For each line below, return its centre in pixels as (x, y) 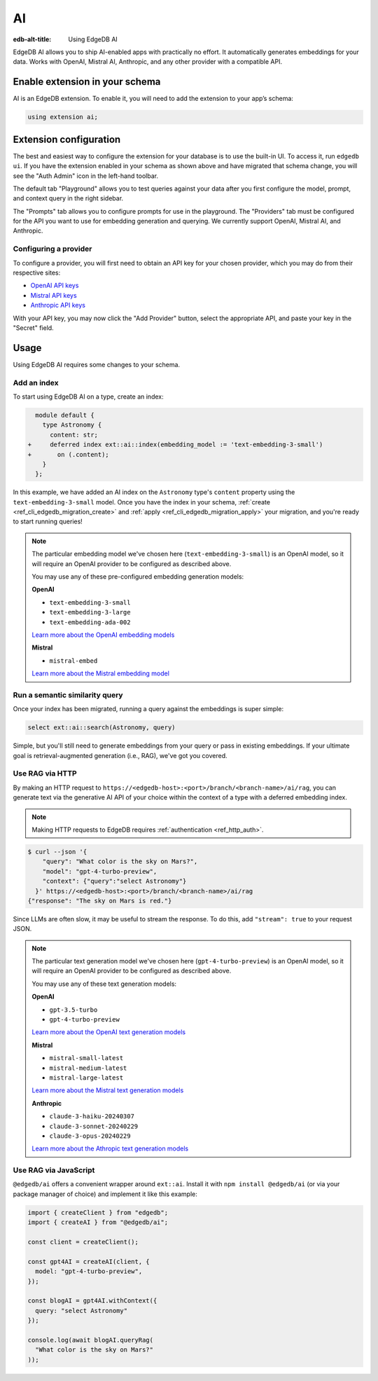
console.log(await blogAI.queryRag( (91, 1340)
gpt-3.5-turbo (73, 1010)
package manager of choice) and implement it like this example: (105, 1194)
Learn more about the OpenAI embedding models (103, 635)
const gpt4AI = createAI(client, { (89, 1262)
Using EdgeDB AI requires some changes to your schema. (97, 364)
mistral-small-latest (86, 1058)
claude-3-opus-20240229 (90, 1136)
